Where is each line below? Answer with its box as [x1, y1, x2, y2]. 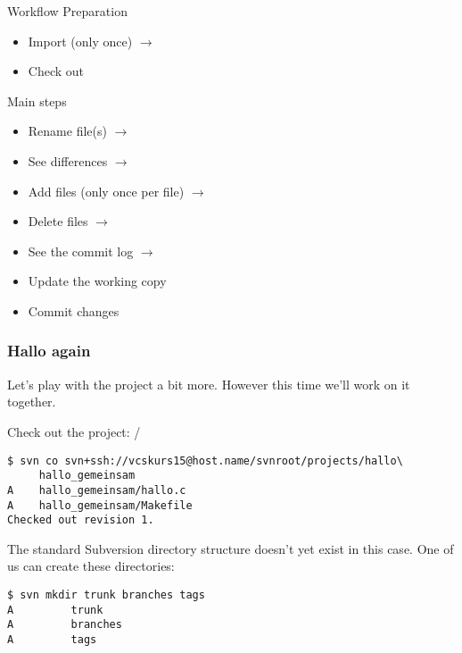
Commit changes [28, 301, 120, 320]
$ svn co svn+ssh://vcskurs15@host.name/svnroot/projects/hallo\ [7, 454, 403, 467]
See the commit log [28, 241, 134, 260]
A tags [7, 632, 97, 646]
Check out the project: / [7, 422, 141, 440]
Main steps [7, 91, 67, 110]
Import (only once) [28, 31, 133, 50]
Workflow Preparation [7, 2, 128, 20]
